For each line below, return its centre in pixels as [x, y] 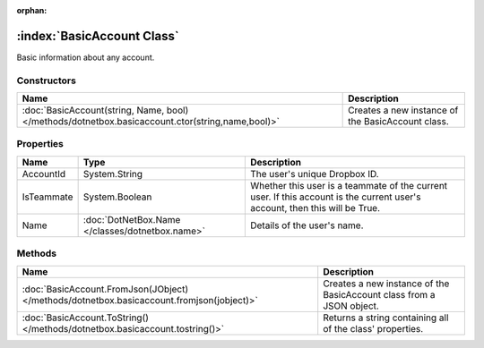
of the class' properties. [373, 328]
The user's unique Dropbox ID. [315, 174]
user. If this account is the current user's [335, 197]
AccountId [44, 174]
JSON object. [351, 306]
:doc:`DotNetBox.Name [132, 219]
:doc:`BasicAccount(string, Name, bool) [105, 110]
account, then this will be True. [315, 208]
